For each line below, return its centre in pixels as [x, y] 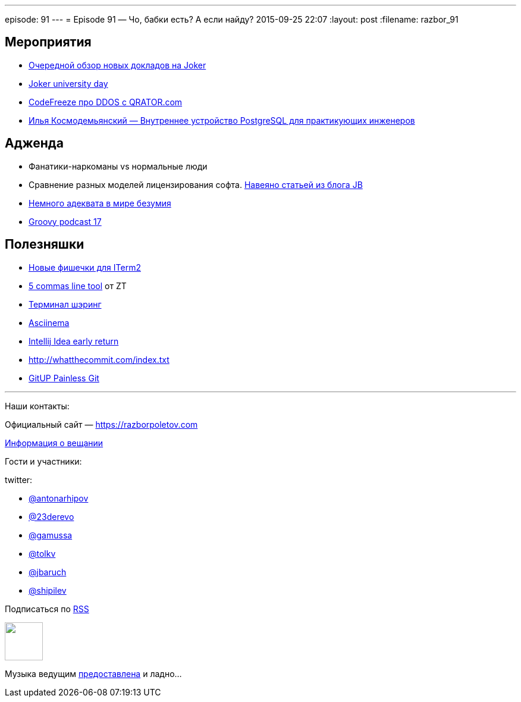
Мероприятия [48, 42]
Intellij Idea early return [74, 341]
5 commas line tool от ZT [78, 286]
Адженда [34, 143]
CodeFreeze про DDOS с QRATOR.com [106, 102]
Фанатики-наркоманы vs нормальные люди [118, 166]
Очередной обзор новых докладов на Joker [117, 65]
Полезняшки [45, 245]
